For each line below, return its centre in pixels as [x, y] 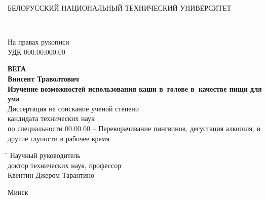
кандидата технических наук [51, 118]
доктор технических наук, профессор [65, 165]
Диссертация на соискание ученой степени [73, 108]
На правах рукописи [39, 42]
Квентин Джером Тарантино [51, 175]
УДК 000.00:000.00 [36, 51]
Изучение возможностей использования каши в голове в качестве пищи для [135, 88]
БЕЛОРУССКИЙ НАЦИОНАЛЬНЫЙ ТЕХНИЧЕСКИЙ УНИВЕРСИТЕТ [120, 8]
